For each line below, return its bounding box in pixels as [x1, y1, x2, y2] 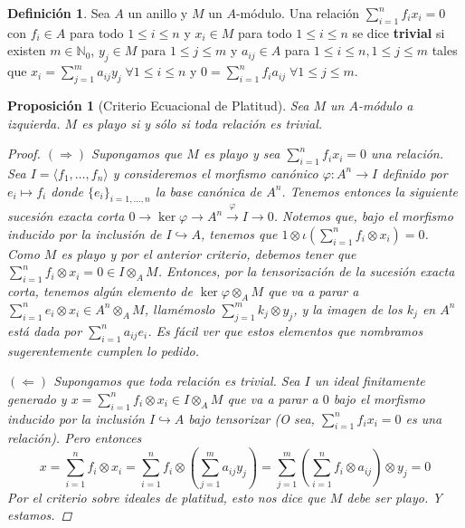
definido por [382, 163, 448, 182]
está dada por [7, 321, 82, 340]
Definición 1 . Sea [7, 4, 110, 22]
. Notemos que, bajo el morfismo [273, 206, 453, 226]
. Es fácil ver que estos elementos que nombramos [147, 321, 423, 340]
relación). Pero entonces [7, 428, 142, 447]
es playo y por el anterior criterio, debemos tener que [61, 244, 356, 263]
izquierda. [7, 113, 61, 132]
